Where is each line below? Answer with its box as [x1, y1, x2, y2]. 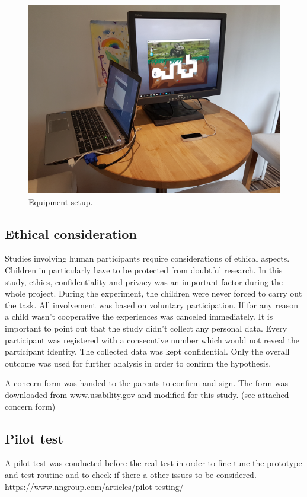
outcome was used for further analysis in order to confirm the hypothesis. [5, 356, 271, 369]
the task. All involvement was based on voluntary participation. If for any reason [5, 298, 299, 311]
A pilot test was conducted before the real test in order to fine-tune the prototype [5, 457, 302, 469]
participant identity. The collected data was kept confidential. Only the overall [5, 345, 290, 358]
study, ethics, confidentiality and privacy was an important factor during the [5, 275, 283, 288]
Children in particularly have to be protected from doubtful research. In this [5, 263, 283, 276]
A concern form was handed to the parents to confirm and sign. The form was [5, 377, 289, 389]
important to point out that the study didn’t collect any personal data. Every [5, 321, 287, 334]
